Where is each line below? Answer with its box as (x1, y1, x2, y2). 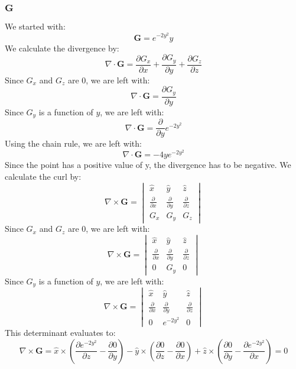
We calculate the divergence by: (5, 41, 119, 54)
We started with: (5, 20, 66, 33)
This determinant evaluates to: (5, 326, 116, 339)
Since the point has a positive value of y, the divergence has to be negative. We (5, 158, 291, 171)
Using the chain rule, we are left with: (5, 137, 142, 150)
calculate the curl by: (5, 170, 82, 182)
